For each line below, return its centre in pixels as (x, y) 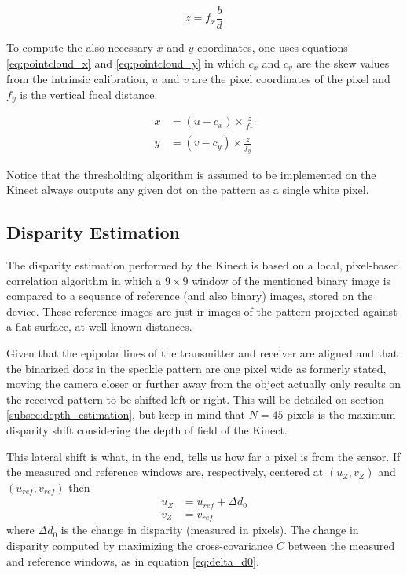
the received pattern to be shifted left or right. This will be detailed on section (195, 399)
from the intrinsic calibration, (77, 79)
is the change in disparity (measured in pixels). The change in (210, 530)
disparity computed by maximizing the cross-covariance (140, 545)
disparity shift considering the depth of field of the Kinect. (147, 430)
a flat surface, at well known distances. (99, 326)
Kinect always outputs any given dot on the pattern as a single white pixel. (188, 190)
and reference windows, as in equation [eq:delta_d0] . (133, 560)
